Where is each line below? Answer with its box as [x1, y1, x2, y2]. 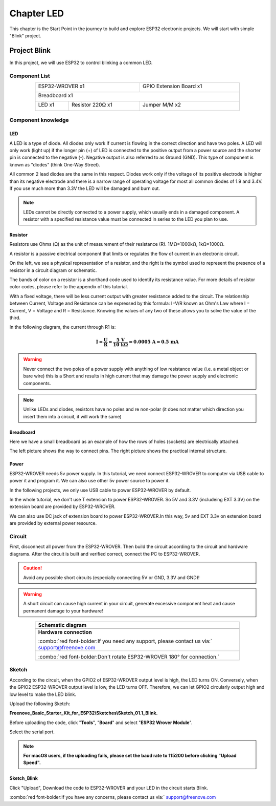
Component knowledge [9, 117, 69, 124]
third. [9, 314, 20, 321]
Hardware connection [38, 629, 92, 636]
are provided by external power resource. [9, 520, 97, 526]
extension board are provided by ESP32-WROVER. [9, 503, 116, 510]
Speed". [23, 759, 41, 766]
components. [23, 380, 51, 386]
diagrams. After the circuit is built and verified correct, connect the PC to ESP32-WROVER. [9, 550, 200, 557]
